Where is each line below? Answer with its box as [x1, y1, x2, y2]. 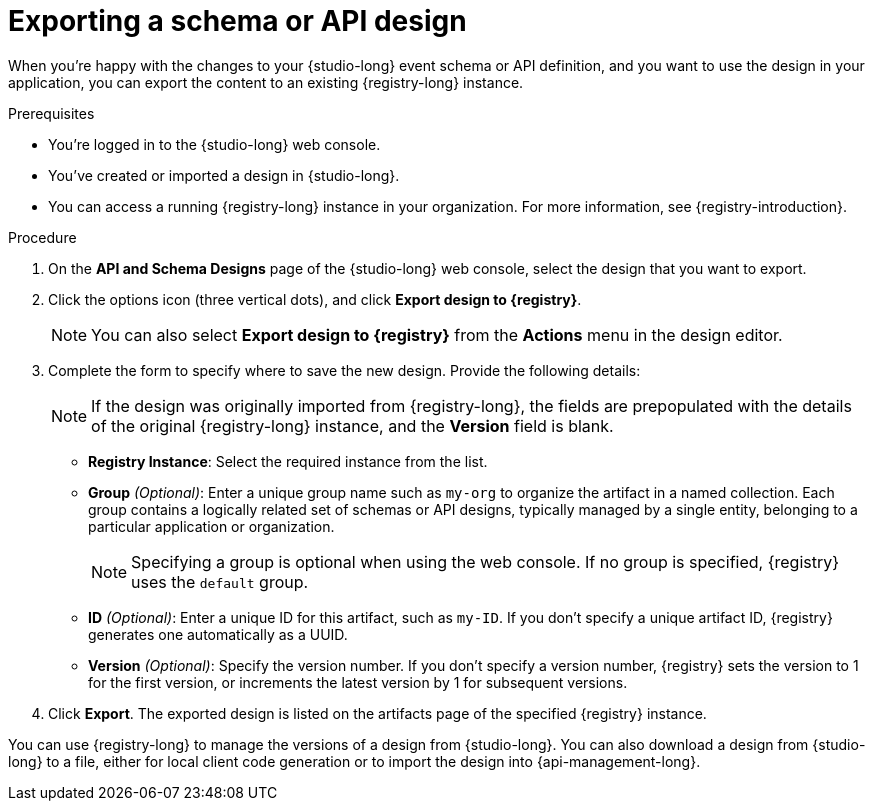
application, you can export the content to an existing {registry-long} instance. [8, 73, 524, 91]
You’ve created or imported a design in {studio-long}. [48, 166, 400, 184]
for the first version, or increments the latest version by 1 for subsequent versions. [88, 673, 628, 691]
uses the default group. [131, 571, 309, 592]
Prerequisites [8, 104, 95, 122]
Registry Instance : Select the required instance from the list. [88, 452, 488, 470]
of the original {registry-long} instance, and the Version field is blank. [91, 415, 614, 436]
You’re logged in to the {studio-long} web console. [48, 135, 381, 153]
